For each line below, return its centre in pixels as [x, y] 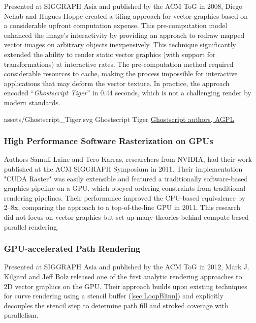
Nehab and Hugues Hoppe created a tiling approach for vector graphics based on [126, 15]
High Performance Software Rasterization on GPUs [109, 141]
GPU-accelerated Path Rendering [72, 249]
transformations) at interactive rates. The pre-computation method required [119, 64]
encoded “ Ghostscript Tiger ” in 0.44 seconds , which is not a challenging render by [128, 93]
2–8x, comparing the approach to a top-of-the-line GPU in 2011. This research [122, 207]
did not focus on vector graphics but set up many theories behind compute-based [127, 217]
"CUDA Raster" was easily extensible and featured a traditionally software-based [126, 178]
